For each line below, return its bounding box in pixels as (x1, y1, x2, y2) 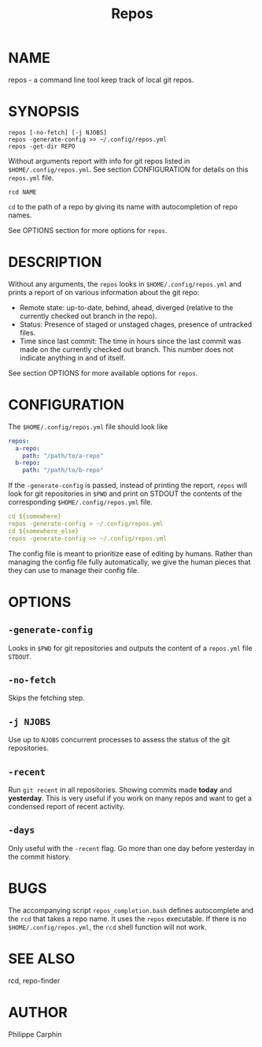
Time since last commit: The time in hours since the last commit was (19, 336, 242, 346)
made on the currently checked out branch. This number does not (19, 344, 234, 354)
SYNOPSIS (8, 103, 80, 120)
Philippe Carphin (8, 1029, 62, 1039)
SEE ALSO (8, 950, 76, 967)
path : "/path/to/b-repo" (22, 466, 104, 475)
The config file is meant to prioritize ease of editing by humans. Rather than (8, 549, 253, 558)
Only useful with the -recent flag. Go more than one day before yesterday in (8, 843, 255, 853)
